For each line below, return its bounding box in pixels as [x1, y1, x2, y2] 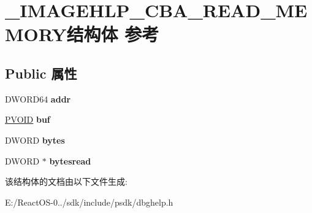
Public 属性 [5, 63, 77, 82]
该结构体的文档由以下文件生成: [5, 175, 127, 188]
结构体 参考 [66, 21, 159, 47]
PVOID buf [5, 113, 50, 126]
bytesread [49, 154, 91, 167]
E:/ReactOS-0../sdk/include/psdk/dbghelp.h [5, 195, 173, 208]
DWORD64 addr [5, 92, 71, 105]
